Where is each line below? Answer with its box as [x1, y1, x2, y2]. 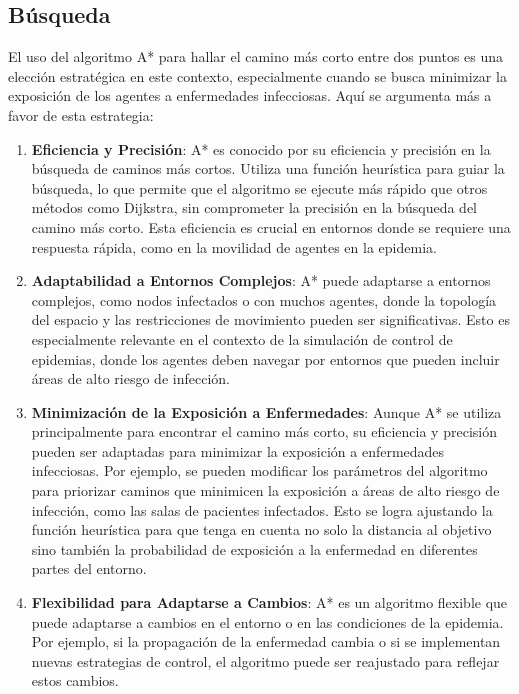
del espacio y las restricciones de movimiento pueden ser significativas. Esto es [31, 309, 510, 330]
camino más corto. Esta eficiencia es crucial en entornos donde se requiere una [31, 216, 511, 237]
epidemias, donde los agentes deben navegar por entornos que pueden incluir [31, 348, 500, 369]
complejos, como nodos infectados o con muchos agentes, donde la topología [31, 289, 497, 310]
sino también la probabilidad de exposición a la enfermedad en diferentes [31, 538, 478, 559]
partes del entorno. [31, 558, 147, 579]
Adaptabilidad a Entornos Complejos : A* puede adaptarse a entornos [31, 270, 491, 291]
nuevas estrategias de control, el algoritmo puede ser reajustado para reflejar [31, 650, 500, 671]
